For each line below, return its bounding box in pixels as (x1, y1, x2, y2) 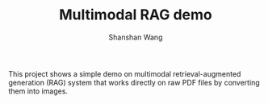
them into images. (8, 86, 69, 96)
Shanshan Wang (108, 32, 163, 42)
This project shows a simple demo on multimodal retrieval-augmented (8, 69, 241, 78)
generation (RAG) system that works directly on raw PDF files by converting (8, 77, 260, 87)
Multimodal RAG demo (59, 6, 212, 24)
